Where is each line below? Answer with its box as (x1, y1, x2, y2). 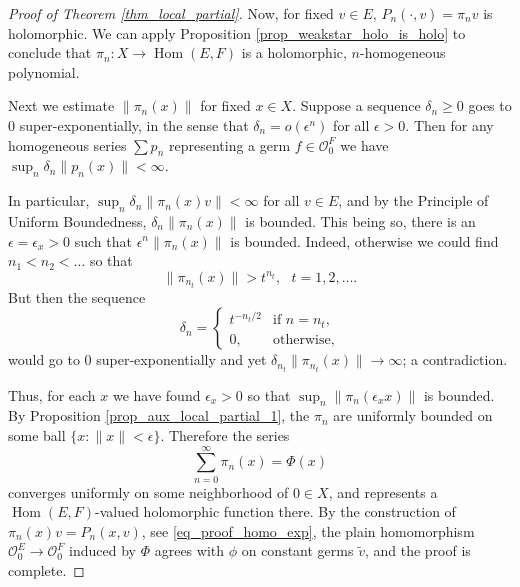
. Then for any (405, 114, 494, 135)
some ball (8, 424, 66, 445)
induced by (69, 540, 137, 561)
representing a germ (168, 134, 291, 155)
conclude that (8, 42, 92, 63)
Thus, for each (8, 384, 96, 405)
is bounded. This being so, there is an (245, 210, 476, 231)
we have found (112, 384, 201, 405)
